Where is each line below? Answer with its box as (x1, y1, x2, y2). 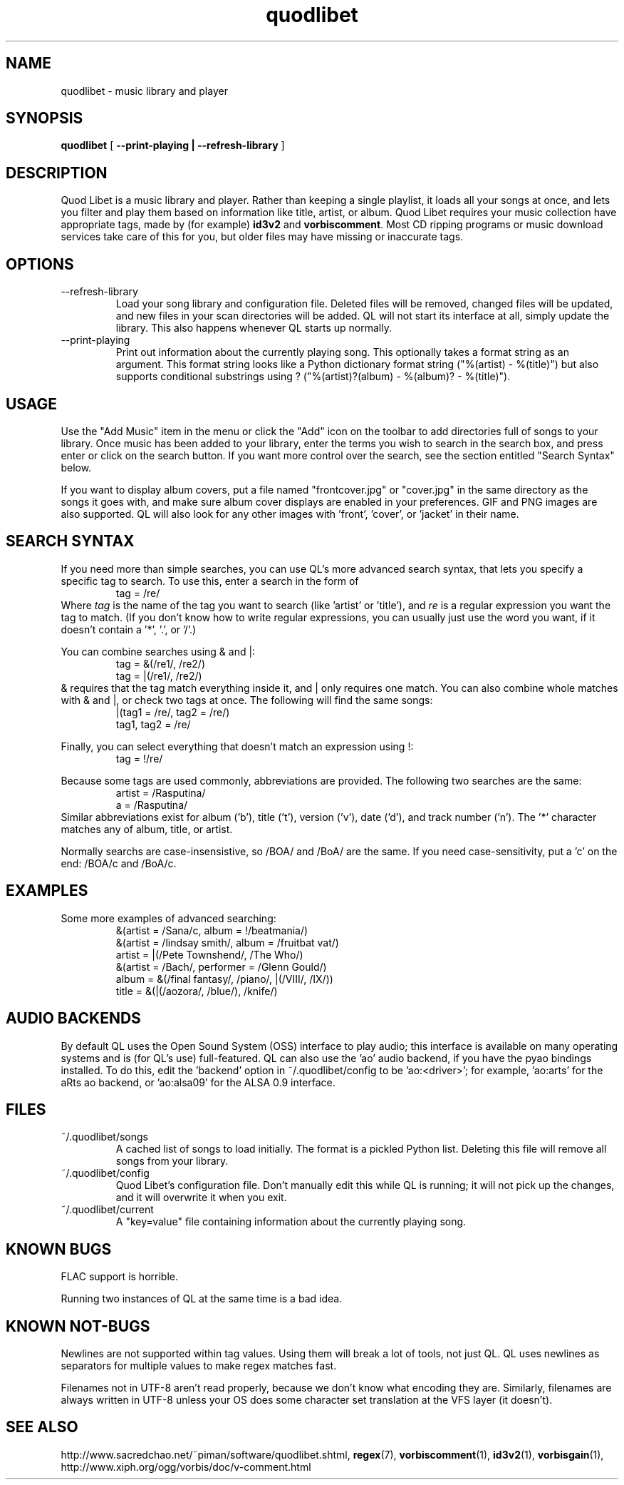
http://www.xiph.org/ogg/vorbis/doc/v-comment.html (61, 1460, 311, 1473)
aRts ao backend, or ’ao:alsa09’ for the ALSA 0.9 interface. (61, 1076, 336, 1088)
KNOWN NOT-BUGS (6, 1317, 150, 1335)
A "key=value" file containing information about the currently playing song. (115, 1215, 467, 1228)
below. (61, 461, 92, 474)
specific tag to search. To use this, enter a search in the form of (61, 574, 359, 587)
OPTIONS (6, 255, 74, 273)
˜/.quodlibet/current (61, 1203, 154, 1216)
